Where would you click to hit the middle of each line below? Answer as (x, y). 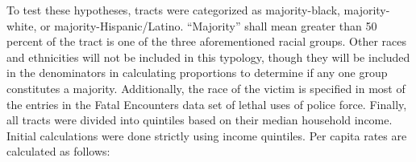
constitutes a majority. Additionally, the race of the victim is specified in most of (206, 88)
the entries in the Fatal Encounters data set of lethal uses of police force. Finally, (207, 104)
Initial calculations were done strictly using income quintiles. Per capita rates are (207, 135)
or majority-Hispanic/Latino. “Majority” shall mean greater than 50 (208, 25)
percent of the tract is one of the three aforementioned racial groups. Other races (206, 41)
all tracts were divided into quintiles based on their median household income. (200, 120)
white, (22, 25)
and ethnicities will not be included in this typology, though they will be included (208, 57)
